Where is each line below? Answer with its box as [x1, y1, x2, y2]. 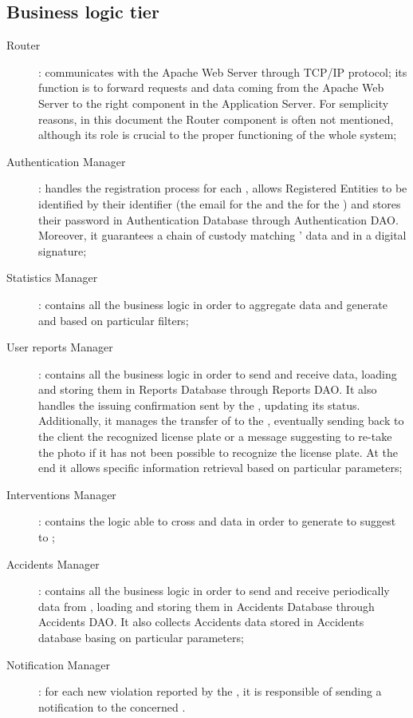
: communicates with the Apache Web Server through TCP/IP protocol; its [38, 63, 407, 80]
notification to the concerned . [38, 698, 186, 715]
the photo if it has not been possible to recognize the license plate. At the [38, 443, 399, 460]
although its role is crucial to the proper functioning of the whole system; [38, 126, 397, 143]
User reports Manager [6, 339, 113, 355]
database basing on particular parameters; [38, 629, 244, 646]
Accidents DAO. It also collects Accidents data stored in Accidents [38, 613, 364, 630]
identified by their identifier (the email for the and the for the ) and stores [38, 195, 401, 212]
